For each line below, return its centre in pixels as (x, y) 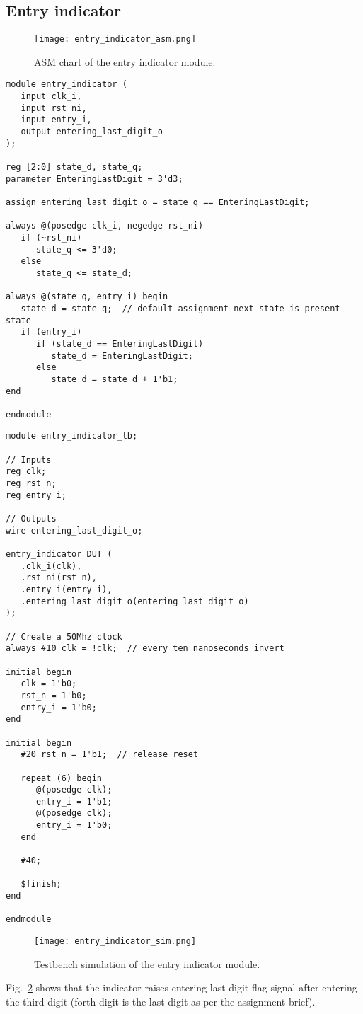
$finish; (41, 884)
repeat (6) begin (62, 778)
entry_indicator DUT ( (59, 554)
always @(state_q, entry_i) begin (87, 297)
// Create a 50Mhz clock (64, 636)
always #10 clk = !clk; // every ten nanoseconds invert (145, 649)
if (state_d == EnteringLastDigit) (120, 344)
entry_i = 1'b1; (74, 801)
